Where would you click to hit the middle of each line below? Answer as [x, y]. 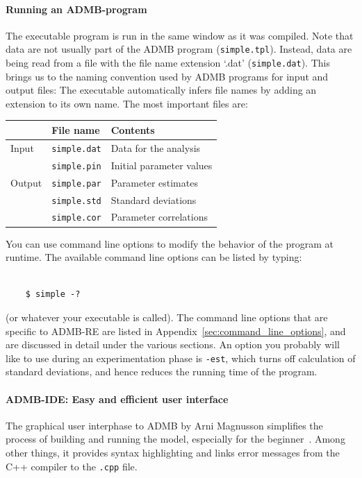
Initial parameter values [162, 165]
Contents [133, 129]
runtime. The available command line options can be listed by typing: [154, 257]
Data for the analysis [156, 147]
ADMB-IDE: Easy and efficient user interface [117, 399]
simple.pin [76, 166]
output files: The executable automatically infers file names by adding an [161, 90]
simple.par [76, 183]
